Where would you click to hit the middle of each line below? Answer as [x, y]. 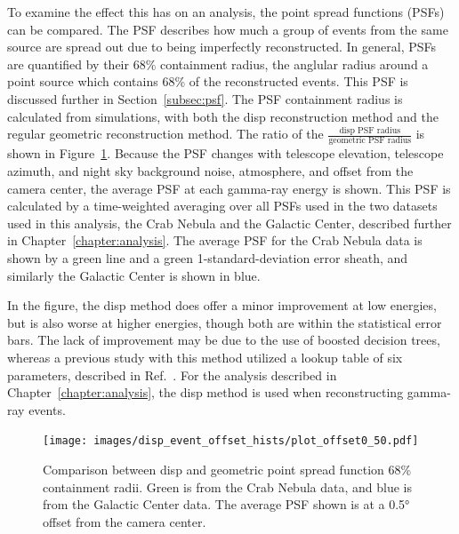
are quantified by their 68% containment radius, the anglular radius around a [218, 64]
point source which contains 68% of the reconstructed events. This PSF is [208, 81]
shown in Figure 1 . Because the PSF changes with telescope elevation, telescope [225, 153]
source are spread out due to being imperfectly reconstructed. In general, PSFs [222, 47]
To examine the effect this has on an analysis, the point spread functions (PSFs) [226, 12]
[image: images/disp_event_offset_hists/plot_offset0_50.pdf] [231, 441]
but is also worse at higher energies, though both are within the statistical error [225, 322]
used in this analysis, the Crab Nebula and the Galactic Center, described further [229, 223]
